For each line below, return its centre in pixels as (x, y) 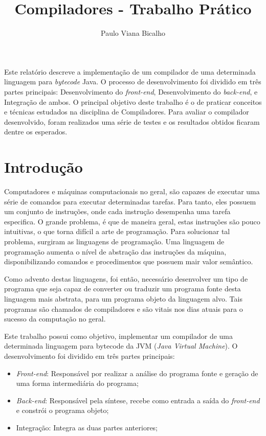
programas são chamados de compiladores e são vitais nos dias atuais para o (124, 308)
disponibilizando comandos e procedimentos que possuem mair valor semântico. (129, 261)
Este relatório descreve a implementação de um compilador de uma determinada (130, 71)
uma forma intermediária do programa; (77, 383)
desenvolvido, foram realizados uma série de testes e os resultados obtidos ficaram (132, 121)
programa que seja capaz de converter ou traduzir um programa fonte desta (123, 289)
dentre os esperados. (36, 132)
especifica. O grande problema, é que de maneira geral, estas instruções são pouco (132, 221)
